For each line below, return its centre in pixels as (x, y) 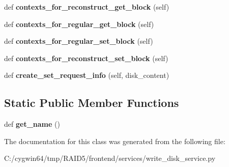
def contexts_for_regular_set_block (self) (79, 41)
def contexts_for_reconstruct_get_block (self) (87, 7)
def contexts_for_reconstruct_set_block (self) (86, 58)
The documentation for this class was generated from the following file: (115, 141)
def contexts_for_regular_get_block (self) (79, 24)
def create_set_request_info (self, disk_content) (87, 75)
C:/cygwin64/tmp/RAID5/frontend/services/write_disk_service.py (110, 158)
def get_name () (32, 124)
